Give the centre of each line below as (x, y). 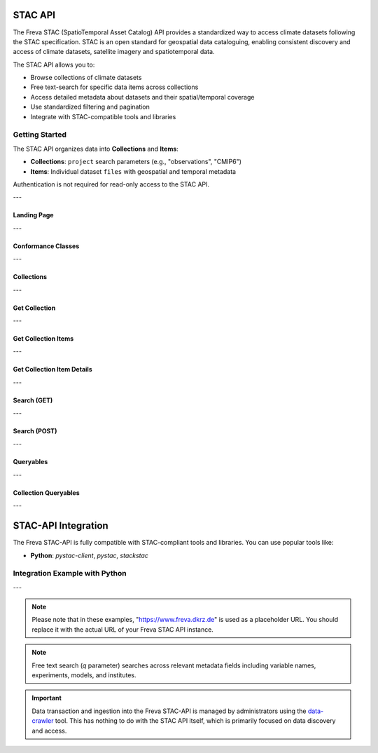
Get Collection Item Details (52, 369)
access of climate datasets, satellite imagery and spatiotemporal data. (114, 52)
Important (47, 698)
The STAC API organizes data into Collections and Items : (96, 149)
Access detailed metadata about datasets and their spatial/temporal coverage (142, 97)
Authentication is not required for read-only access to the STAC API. (111, 184)
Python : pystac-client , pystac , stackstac (89, 555)
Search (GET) (33, 400)
